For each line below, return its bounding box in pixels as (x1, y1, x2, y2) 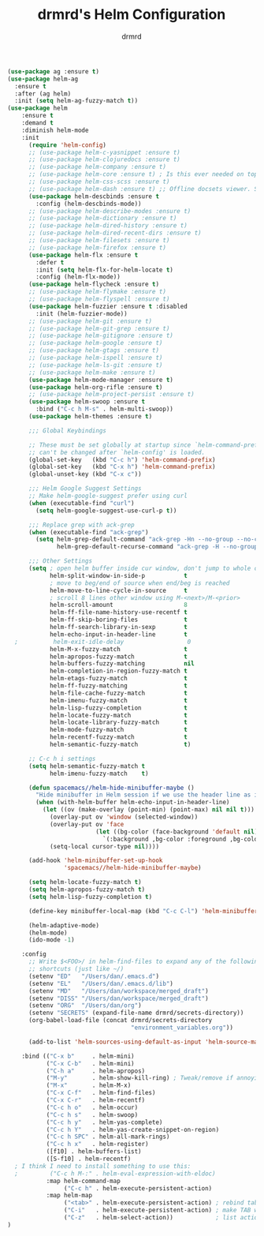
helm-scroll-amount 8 (49, 601, 188, 609)
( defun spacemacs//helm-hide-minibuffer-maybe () (28, 784, 195, 792)
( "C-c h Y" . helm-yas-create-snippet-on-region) (46, 1126, 220, 1133)
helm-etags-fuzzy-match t (49, 675, 188, 683)
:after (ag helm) (14, 89, 72, 98)
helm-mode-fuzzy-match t (49, 726, 188, 734)
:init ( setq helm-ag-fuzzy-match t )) (14, 97, 139, 105)
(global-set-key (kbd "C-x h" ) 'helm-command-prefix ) (28, 463, 216, 471)
